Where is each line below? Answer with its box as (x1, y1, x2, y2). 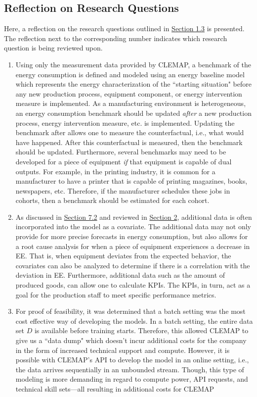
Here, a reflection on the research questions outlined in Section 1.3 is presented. (4, 23, 245, 34)
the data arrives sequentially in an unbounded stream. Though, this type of (15, 364, 244, 374)
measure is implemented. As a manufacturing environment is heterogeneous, (15, 98, 246, 108)
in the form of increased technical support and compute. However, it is (15, 345, 230, 355)
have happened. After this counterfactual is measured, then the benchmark (15, 137, 243, 147)
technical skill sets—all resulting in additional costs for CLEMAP (15, 383, 214, 394)
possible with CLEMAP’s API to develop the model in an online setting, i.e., (15, 354, 249, 365)
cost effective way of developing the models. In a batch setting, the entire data (15, 315, 253, 326)
